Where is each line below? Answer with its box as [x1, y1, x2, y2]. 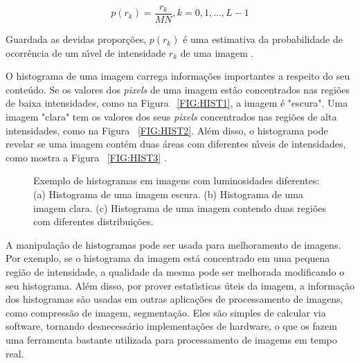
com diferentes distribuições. [33, 214, 154, 229]
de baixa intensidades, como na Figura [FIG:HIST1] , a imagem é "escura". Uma [6, 96, 348, 110]
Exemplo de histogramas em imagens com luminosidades [33, 173, 273, 188]
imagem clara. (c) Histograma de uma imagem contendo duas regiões [33, 200, 327, 215]
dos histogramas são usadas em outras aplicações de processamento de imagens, [6, 292, 343, 306]
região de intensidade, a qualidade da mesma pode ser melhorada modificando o [6, 264, 345, 278]
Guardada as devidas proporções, [6, 32, 147, 46]
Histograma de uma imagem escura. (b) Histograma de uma [48, 187, 303, 201]
